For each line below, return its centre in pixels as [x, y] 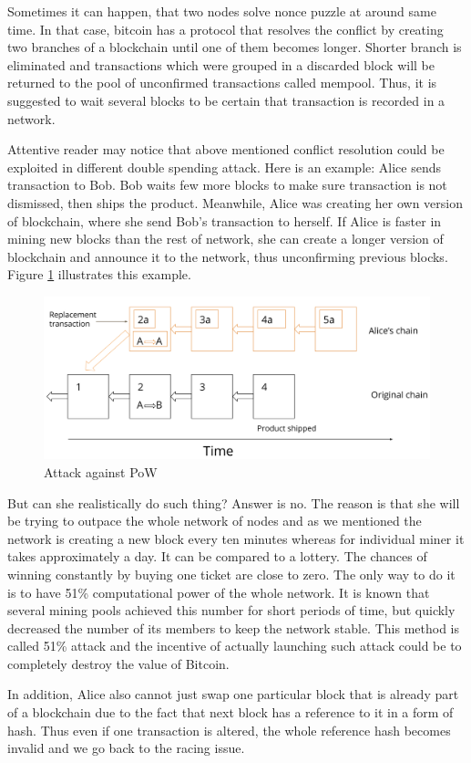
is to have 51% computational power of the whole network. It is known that [219, 592]
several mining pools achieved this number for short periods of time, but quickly [231, 610]
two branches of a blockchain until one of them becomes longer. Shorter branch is [235, 47]
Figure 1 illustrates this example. [99, 274]
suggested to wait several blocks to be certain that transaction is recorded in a [226, 100]
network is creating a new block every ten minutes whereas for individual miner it [236, 538]
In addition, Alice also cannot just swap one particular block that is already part [233, 694]
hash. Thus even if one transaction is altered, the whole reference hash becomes [229, 730]
